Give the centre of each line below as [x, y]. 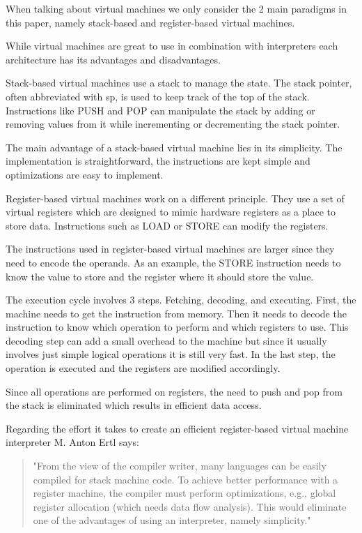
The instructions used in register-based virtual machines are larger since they [170, 249]
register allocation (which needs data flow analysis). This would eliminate [190, 506]
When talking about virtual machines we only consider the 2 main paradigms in [176, 8]
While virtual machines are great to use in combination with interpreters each [172, 46]
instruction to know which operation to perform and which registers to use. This [177, 327]
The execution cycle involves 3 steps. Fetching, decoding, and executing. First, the [181, 300]
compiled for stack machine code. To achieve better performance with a [186, 479]
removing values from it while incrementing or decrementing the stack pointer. [173, 124]
